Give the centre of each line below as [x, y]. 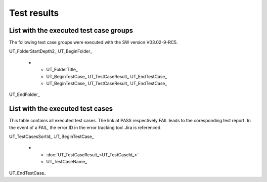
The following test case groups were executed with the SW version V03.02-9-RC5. [93, 43]
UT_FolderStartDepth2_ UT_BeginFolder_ [51, 51]
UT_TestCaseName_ [67, 162]
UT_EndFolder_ [24, 94]
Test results [34, 13]
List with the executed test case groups [71, 30]
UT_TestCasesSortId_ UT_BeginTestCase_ [51, 136]
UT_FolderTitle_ [62, 70]
